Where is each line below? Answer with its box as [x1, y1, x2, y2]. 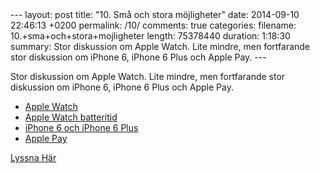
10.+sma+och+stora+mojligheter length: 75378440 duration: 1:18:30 [10, 30, 291, 42]
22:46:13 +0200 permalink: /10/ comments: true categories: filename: [10, 19, 297, 31]
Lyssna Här [10, 152, 57, 163]
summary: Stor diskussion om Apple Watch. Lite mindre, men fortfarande [10, 41, 311, 52]
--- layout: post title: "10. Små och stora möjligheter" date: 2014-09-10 [10, 9, 300, 20]
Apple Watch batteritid [24, 111, 118, 123]
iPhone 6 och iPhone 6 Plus [24, 122, 139, 133]
